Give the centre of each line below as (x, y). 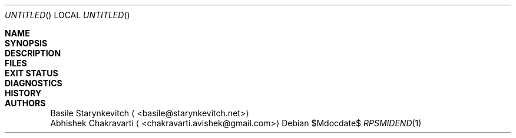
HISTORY (23, 93)
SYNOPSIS (26, 43)
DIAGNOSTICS (34, 83)
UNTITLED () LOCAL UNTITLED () (67, 15)
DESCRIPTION (33, 53)
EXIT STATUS (32, 73)
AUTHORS (25, 103)
